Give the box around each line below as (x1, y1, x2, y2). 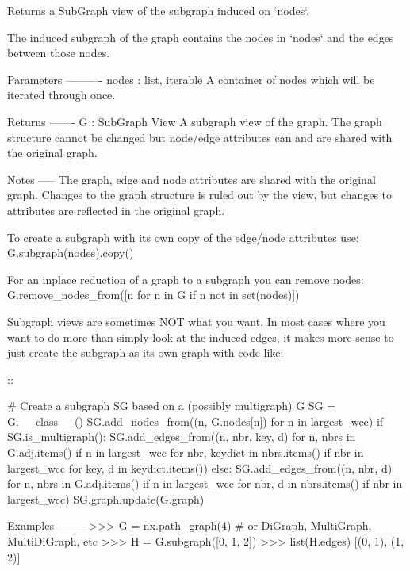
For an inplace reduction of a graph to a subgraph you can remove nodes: (7, 270, 364, 287)
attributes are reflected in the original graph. (7, 201, 225, 218)
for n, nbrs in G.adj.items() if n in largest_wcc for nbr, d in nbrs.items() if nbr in (7, 475, 403, 492)
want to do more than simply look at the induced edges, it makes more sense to (7, 328, 394, 345)
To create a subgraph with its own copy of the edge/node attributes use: (7, 228, 359, 245)
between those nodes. (7, 44, 110, 61)
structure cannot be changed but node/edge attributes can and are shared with (7, 128, 393, 145)
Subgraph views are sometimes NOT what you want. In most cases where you (7, 312, 385, 329)
